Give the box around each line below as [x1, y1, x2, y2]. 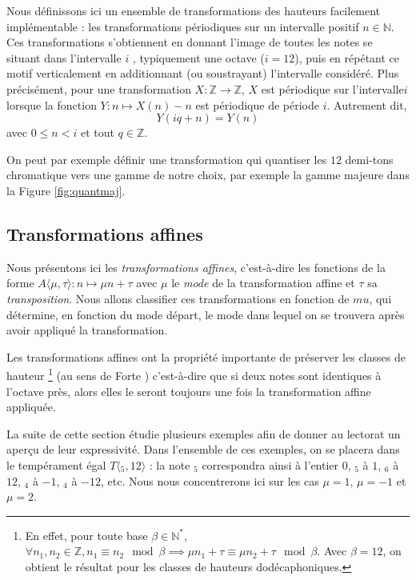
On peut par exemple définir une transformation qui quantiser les [6, 150, 327, 167]
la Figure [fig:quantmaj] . [6, 182, 126, 198]
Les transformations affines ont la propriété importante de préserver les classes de [6, 348, 406, 365]
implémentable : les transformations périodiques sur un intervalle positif [6, 18, 359, 34]
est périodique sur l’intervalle [261, 80, 404, 97]
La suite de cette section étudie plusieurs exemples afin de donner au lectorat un [6, 425, 401, 442]
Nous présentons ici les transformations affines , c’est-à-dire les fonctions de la [6, 258, 386, 275]
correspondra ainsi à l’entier [202, 456, 339, 473]
